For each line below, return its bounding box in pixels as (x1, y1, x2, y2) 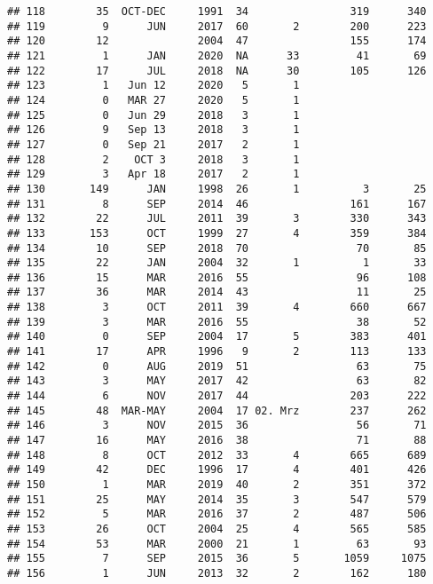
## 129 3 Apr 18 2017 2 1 (7, 168, 300, 181)
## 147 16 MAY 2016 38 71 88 (7, 434, 427, 447)
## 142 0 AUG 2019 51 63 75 (7, 359, 427, 373)
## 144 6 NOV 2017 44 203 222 (7, 390, 427, 403)
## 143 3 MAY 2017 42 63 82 (7, 375, 427, 388)
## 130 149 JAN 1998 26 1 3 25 (7, 182, 427, 195)
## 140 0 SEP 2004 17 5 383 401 (7, 330, 427, 343)
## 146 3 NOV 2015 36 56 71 (7, 419, 427, 432)
